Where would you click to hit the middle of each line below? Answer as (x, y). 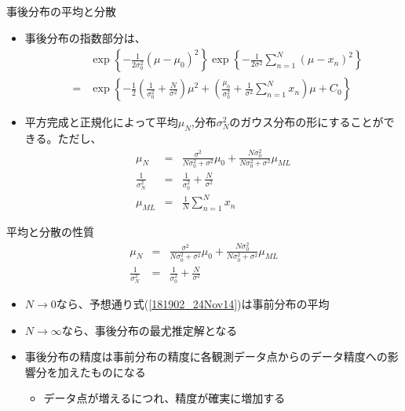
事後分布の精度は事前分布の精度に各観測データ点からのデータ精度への (206, 356)
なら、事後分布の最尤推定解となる (150, 330)
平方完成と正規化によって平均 (101, 122)
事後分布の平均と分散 (61, 11)
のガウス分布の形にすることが (306, 122)
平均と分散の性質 (50, 232)
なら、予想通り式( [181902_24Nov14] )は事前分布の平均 (193, 303)
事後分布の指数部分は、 (85, 37)
